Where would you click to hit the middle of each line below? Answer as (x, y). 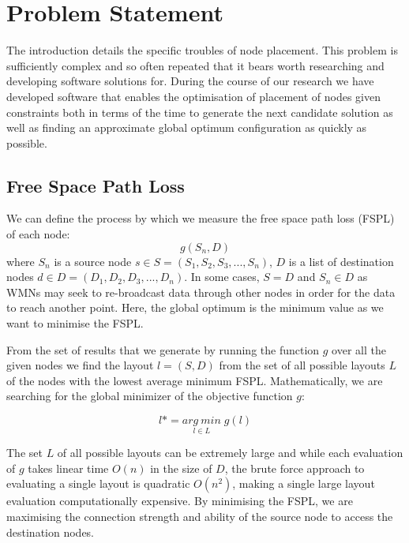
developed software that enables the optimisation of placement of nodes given (193, 96)
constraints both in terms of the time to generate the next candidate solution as (200, 112)
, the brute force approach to (295, 468)
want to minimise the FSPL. (75, 323)
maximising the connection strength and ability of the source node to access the (200, 517)
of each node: (38, 234)
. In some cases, (222, 277)
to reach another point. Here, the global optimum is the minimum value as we (195, 307)
